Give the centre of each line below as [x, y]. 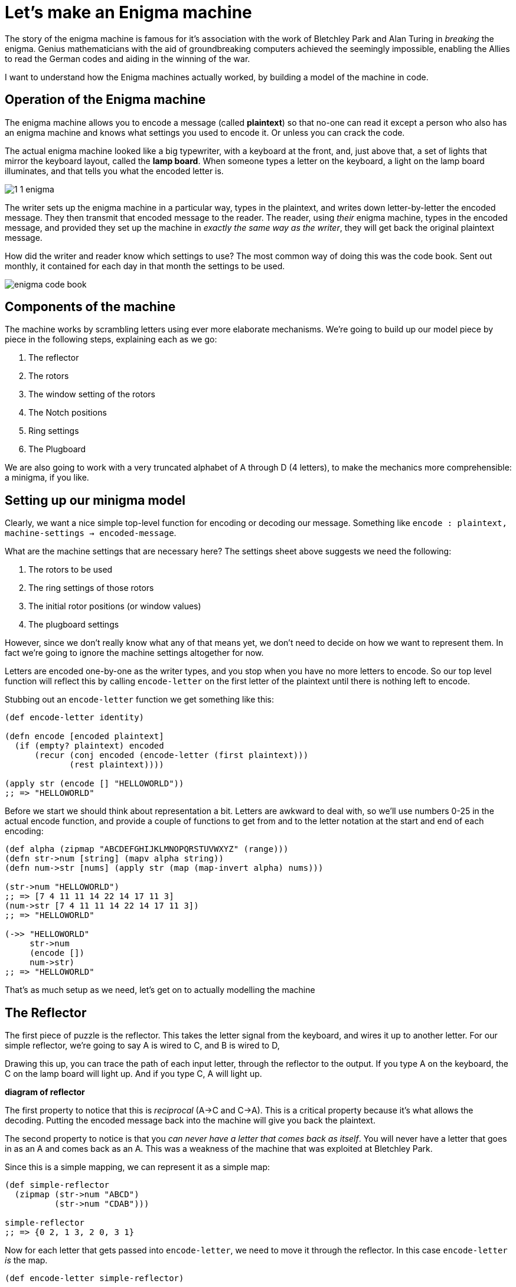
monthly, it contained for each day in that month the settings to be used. [145, 266]
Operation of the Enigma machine [105, 100]
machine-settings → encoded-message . [91, 533]
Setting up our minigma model [95, 500]
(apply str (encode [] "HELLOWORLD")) [94, 784]
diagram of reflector [45, 1092]
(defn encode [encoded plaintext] [84, 736]
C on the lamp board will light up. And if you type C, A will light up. [133, 1074]
